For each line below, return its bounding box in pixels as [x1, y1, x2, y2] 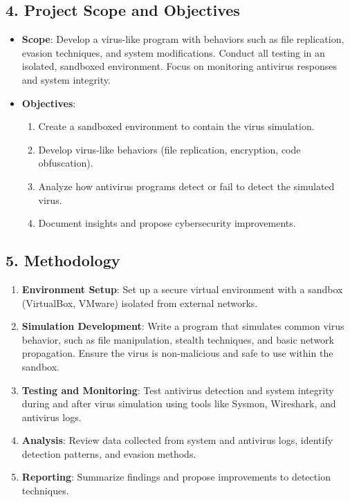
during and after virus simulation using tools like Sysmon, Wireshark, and [21, 396, 336, 411]
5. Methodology [6, 250, 120, 271]
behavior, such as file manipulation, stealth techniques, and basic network [21, 332, 335, 346]
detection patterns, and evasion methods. [21, 446, 196, 461]
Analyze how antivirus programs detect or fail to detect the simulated [38, 178, 335, 193]
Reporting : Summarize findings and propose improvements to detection [21, 470, 331, 484]
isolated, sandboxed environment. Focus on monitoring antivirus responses [21, 59, 337, 73]
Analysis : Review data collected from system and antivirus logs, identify [21, 433, 333, 447]
